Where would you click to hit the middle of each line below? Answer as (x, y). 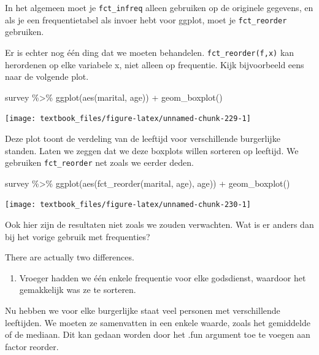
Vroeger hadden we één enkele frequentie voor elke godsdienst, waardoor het (163, 277)
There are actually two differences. (70, 257)
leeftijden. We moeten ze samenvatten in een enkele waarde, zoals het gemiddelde (158, 322)
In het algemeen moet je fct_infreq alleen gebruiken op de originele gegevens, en (159, 7)
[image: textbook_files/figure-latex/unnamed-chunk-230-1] (128, 205)
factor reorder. (32, 346)
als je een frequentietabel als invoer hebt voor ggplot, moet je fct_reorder (146, 19)
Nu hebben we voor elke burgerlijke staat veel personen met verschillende (143, 310)
